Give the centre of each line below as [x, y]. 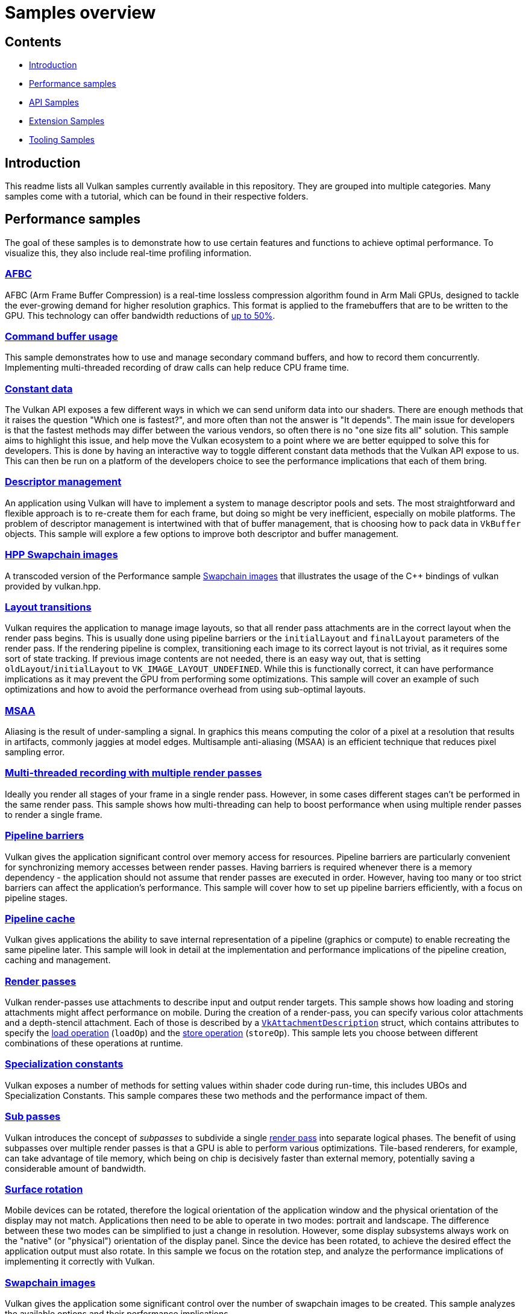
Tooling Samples [62, 140]
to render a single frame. [54, 814]
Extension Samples [67, 121]
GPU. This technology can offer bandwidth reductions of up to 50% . [140, 315]
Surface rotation [44, 1189]
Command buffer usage [61, 336]
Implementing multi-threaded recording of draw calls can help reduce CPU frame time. [177, 368]
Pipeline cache [40, 918]
